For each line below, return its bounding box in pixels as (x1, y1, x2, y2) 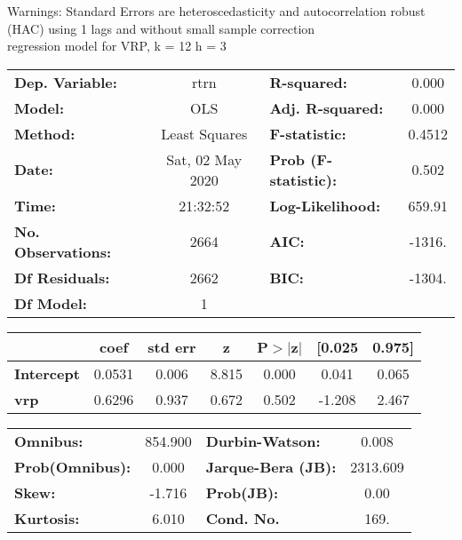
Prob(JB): (205, 481, 279, 503)
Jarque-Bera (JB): (205, 456, 337, 477)
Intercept (14, 362, 80, 384)
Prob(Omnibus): (14, 456, 131, 477)
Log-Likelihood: (269, 195, 381, 216)
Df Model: (14, 292, 87, 314)
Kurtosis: (14, 507, 80, 528)
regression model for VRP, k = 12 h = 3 (7, 36, 227, 55)
